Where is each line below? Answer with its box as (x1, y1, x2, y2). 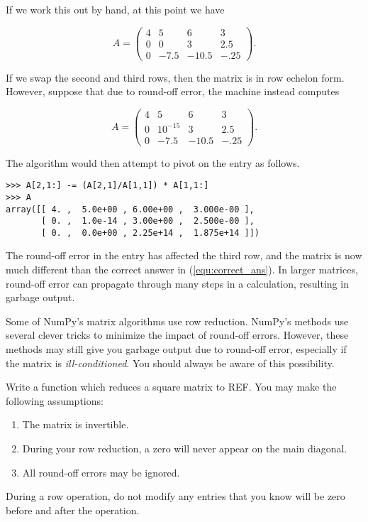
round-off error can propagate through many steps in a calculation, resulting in (6, 276, 349, 290)
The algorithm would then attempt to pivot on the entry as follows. (6, 155, 300, 170)
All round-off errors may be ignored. (22, 464, 180, 479)
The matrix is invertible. (22, 417, 129, 432)
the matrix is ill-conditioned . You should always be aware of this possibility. (6, 355, 335, 370)
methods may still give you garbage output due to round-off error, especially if (6, 342, 347, 357)
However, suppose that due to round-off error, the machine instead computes (6, 84, 340, 99)
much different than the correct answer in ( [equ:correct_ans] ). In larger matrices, (6, 262, 358, 277)
